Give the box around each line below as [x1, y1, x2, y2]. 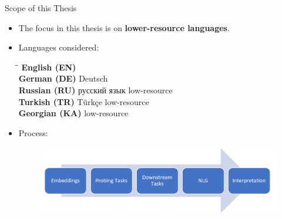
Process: [18, 126, 48, 139]
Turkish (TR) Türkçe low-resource [18, 95, 149, 107]
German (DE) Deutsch [18, 72, 108, 85]
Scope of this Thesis [5, 2, 77, 14]
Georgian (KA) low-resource [18, 107, 129, 119]
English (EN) [21, 60, 76, 73]
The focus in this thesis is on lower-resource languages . [18, 21, 230, 33]
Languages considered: [18, 41, 99, 53]
